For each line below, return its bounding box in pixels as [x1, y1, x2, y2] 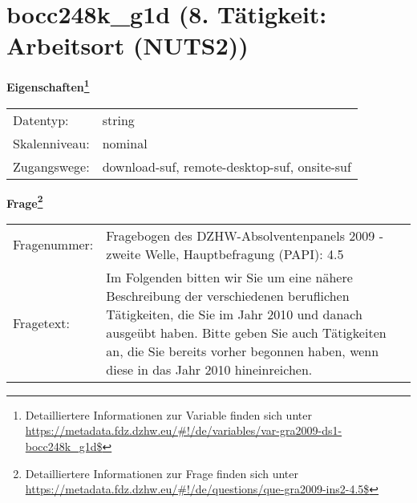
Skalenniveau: [13, 133, 90, 152]
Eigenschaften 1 [6, 76, 90, 95]
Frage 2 [6, 192, 43, 211]
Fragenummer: [13, 235, 94, 254]
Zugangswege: [13, 156, 90, 176]
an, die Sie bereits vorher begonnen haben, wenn [106, 341, 379, 360]
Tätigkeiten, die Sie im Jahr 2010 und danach [106, 304, 362, 323]
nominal [102, 133, 148, 152]
